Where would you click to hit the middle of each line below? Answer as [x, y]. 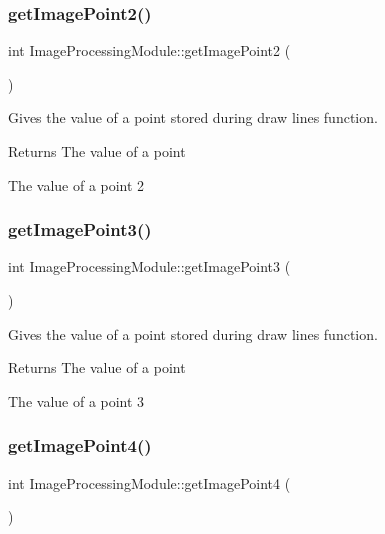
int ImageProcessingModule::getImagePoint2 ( [149, 50]
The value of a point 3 [76, 400]
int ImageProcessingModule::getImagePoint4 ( [149, 482]
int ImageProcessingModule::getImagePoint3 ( [149, 266]
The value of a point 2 [76, 184]
